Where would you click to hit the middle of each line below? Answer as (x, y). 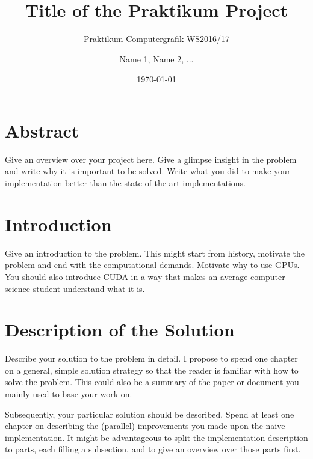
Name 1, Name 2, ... (156, 59)
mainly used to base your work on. (69, 394)
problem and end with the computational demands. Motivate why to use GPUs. (152, 265)
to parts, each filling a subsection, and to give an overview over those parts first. (153, 449)
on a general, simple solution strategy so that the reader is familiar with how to (152, 370)
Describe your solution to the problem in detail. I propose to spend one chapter (151, 358)
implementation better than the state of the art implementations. (126, 183)
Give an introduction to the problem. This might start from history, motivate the (155, 253)
